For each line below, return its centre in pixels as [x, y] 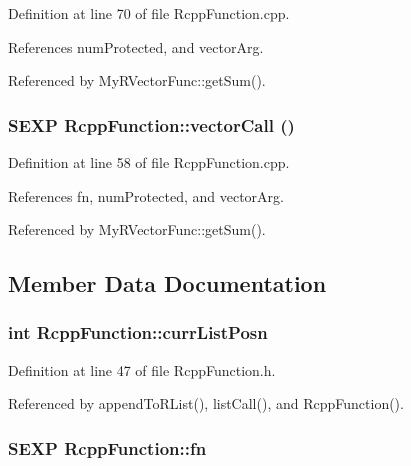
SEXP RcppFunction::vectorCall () [151, 124]
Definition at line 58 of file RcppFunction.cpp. [149, 162]
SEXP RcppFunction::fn [107, 447]
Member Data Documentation [167, 283]
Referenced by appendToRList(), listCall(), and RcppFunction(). [206, 403]
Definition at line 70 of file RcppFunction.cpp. [149, 13]
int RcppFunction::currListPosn [138, 332]
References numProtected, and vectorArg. [136, 46]
